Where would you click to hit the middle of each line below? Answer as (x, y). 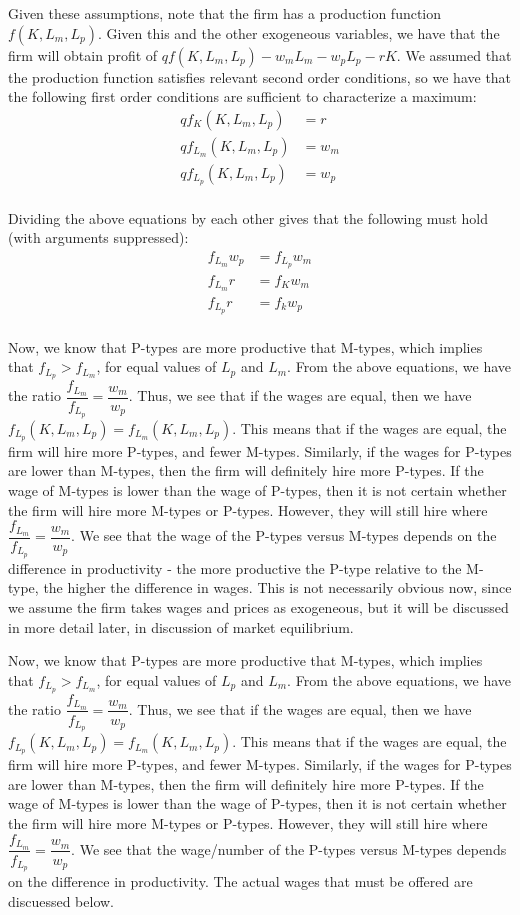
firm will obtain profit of (83, 54)
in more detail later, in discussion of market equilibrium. (181, 626)
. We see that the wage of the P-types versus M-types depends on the (284, 535)
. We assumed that (454, 54)
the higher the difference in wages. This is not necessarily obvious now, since (277, 587)
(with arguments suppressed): (98, 237)
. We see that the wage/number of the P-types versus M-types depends (289, 848)
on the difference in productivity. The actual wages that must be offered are (240, 881)
